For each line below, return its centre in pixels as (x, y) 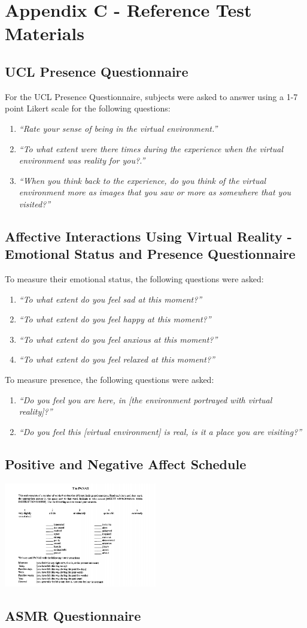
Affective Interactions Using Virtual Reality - (148, 236)
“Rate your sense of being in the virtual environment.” (118, 128)
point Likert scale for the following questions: (88, 108)
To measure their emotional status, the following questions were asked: (134, 279)
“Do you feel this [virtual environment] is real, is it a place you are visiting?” (160, 431)
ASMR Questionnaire (73, 616)
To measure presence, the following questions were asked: (110, 380)
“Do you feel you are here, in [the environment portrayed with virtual (145, 399)
